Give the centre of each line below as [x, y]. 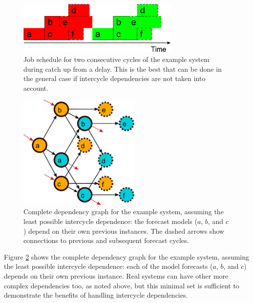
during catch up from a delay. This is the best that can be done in [123, 69]
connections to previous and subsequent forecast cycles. [106, 240]
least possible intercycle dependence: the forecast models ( [110, 221]
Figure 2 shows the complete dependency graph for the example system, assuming [127, 256]
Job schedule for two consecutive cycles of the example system [116, 59]
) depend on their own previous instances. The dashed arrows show [124, 231]
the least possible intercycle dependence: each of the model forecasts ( [108, 266]
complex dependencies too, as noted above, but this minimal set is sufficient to [122, 285]
